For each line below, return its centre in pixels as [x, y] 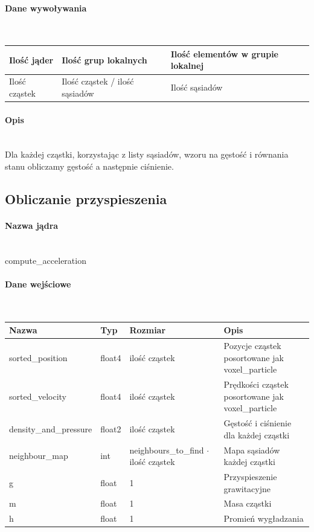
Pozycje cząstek [252, 346]
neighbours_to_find [167, 450]
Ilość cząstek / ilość [98, 81]
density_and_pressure [51, 428]
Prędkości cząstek [256, 384]
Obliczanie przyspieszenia [86, 198]
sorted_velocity [38, 396]
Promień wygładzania [264, 518]
